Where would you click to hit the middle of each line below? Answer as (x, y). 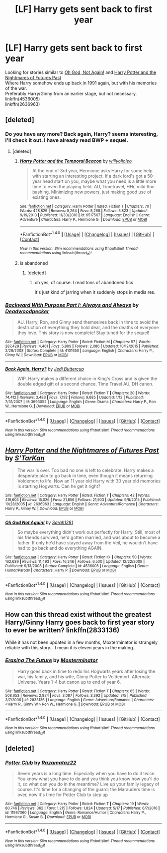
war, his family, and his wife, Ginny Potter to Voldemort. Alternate (84, 676)
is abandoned (34, 263)
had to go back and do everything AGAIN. (60, 548)
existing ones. (46, 197)
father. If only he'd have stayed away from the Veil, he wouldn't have (87, 542)
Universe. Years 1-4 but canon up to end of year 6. (69, 682)
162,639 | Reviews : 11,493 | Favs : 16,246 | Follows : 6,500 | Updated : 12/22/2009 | (75, 561)
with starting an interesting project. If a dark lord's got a (89, 176)
